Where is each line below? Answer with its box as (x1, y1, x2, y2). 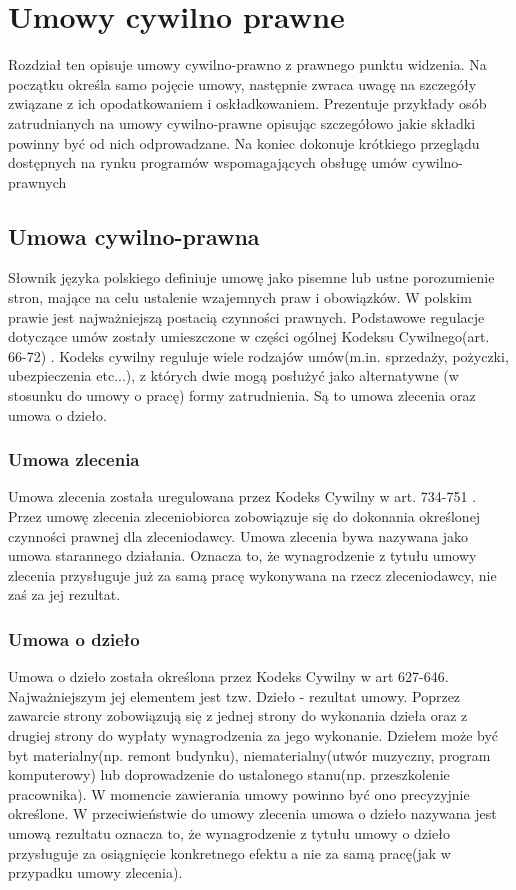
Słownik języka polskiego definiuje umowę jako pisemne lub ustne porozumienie (8, 267, 495, 288)
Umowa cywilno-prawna (8, 220, 260, 251)
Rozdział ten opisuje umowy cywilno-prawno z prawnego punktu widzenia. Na (8, 54, 487, 75)
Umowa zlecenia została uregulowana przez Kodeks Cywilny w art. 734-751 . (8, 486, 477, 507)
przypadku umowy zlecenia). (8, 862, 183, 883)
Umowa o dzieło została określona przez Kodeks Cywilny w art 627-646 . (8, 666, 449, 687)
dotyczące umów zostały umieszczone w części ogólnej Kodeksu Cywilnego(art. (8, 326, 490, 347)
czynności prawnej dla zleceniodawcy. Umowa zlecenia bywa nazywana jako (8, 525, 469, 546)
